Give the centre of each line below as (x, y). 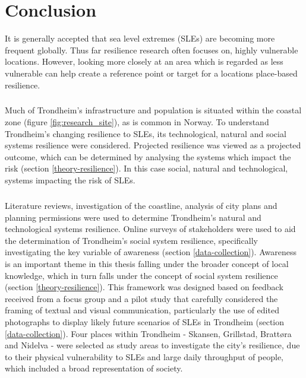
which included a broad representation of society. (94, 368)
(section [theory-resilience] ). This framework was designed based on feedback (144, 287)
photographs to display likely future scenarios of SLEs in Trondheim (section (145, 321)
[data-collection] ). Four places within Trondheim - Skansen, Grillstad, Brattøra (148, 333)
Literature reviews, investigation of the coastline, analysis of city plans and (141, 205)
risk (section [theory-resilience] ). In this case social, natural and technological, (146, 168)
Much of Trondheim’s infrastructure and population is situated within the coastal (153, 110)
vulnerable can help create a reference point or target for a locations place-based (151, 73)
